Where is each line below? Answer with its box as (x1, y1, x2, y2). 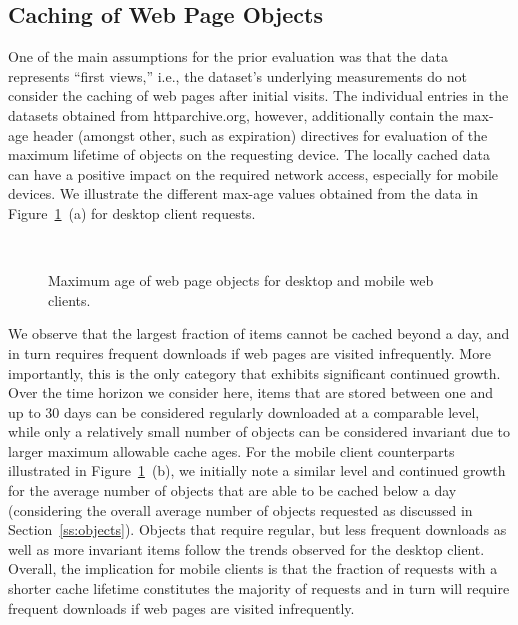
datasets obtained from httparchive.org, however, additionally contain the (8, 104, 459, 125)
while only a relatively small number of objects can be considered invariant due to (8, 421, 511, 442)
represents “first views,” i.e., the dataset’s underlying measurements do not (8, 65, 467, 86)
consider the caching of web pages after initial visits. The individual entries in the (8, 85, 509, 106)
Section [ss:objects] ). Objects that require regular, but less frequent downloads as (8, 519, 507, 540)
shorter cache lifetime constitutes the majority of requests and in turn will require (8, 578, 510, 599)
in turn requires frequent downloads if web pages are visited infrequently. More (8, 342, 491, 363)
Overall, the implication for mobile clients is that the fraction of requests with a (8, 558, 498, 579)
